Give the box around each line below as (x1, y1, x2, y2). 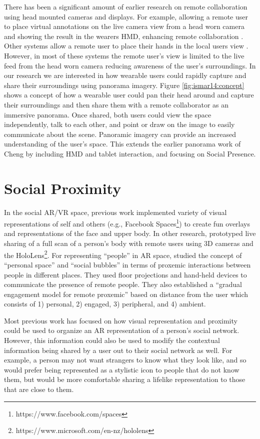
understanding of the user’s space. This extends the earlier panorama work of (4, 138, 241, 149)
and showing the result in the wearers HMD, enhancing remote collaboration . (4, 30, 243, 41)
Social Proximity (4, 177, 121, 198)
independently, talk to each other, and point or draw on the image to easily (4, 119, 235, 129)
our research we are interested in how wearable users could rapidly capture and (4, 70, 246, 80)
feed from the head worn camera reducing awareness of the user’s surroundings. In (4, 60, 256, 70)
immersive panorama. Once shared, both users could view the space (4, 109, 211, 119)
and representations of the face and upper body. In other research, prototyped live (4, 228, 256, 238)
